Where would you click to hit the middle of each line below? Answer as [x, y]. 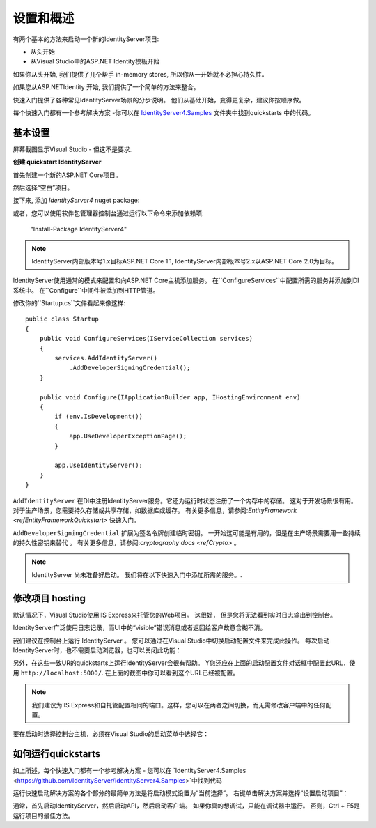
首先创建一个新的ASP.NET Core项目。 [67, 175]
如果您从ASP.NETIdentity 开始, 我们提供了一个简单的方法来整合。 [106, 87]
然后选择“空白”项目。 [43, 187]
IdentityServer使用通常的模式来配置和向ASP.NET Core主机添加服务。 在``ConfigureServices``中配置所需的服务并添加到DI [186, 281]
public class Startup [62, 319]
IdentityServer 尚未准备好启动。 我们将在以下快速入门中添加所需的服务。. [137, 574]
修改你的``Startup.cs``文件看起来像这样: [69, 303]
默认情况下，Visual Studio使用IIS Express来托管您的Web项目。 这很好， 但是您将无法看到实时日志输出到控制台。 [175, 615]
